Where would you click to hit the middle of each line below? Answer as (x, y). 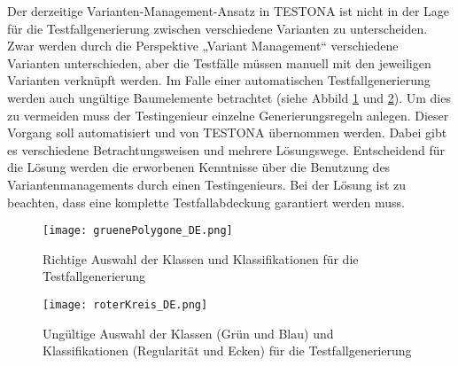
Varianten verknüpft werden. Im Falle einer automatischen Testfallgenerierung (219, 80)
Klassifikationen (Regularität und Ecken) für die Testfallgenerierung (227, 350)
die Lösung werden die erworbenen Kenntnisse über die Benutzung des (199, 167)
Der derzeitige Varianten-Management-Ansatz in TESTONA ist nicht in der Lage (229, 11)
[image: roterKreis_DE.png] (125, 304)
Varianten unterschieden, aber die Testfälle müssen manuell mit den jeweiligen (219, 62)
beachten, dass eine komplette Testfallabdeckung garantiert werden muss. (206, 202)
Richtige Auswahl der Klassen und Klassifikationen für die (201, 258)
